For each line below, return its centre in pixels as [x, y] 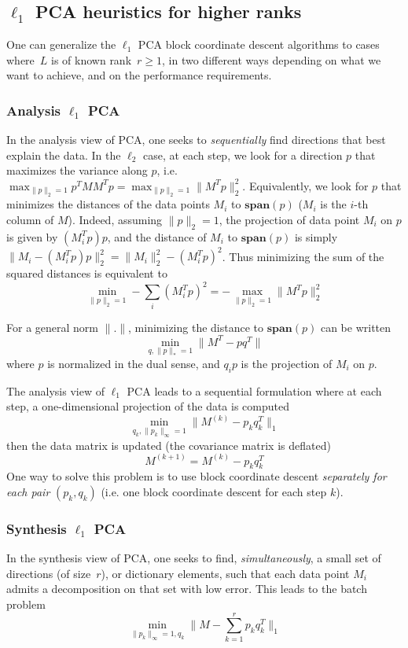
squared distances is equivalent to [87, 273]
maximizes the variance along [77, 170]
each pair [28, 492]
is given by [32, 236]
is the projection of [287, 364]
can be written [356, 327]
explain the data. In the [64, 155]
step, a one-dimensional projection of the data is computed [148, 406]
